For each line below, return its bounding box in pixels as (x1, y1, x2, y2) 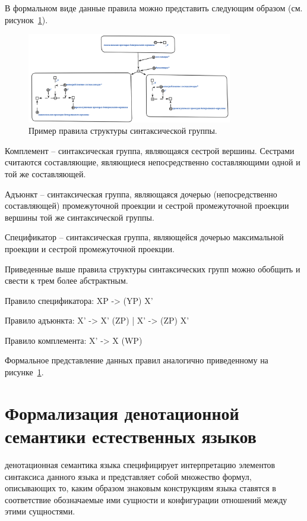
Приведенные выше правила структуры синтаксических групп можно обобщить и (5, 262, 300, 275)
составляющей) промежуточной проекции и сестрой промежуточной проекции (5, 199, 289, 212)
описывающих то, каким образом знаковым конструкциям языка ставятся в (5, 482, 276, 494)
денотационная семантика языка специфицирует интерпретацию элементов (5, 458, 276, 470)
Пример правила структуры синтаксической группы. (29, 124, 217, 137)
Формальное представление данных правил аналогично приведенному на (5, 354, 268, 366)
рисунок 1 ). (5, 13, 48, 26)
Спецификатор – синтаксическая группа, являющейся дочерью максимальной (5, 231, 284, 243)
